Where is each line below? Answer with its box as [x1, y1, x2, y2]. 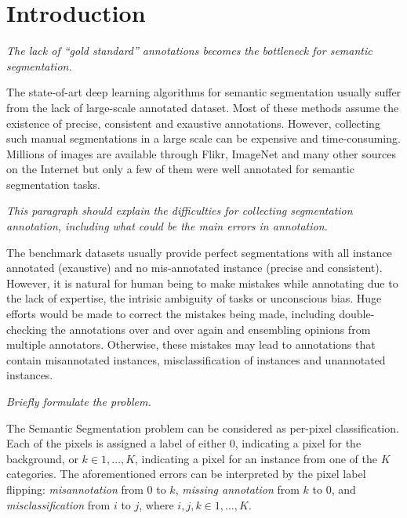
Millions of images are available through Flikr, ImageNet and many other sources [6, 145, 396, 161]
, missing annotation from [175, 480, 300, 497]
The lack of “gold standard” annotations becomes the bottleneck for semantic [6, 42, 372, 59]
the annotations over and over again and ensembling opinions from [50, 321, 371, 337]
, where [139, 496, 174, 513]
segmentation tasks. [6, 176, 100, 192]
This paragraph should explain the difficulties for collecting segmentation [6, 202, 353, 219]
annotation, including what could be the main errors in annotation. [6, 218, 328, 234]
